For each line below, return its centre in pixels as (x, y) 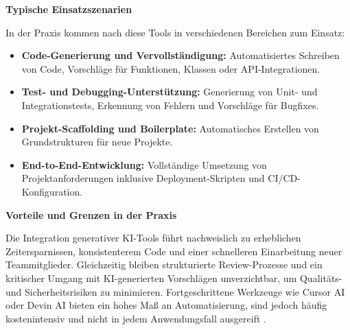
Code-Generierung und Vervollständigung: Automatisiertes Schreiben (180, 55)
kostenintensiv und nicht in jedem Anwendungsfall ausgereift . (136, 318)
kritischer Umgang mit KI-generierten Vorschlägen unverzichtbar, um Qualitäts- (174, 278)
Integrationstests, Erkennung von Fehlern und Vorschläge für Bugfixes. (170, 105)
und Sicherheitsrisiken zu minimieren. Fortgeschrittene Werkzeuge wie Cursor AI (175, 291)
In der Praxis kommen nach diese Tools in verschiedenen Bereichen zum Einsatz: (175, 32)
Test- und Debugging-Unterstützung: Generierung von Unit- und (170, 92)
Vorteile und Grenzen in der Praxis (91, 214)
